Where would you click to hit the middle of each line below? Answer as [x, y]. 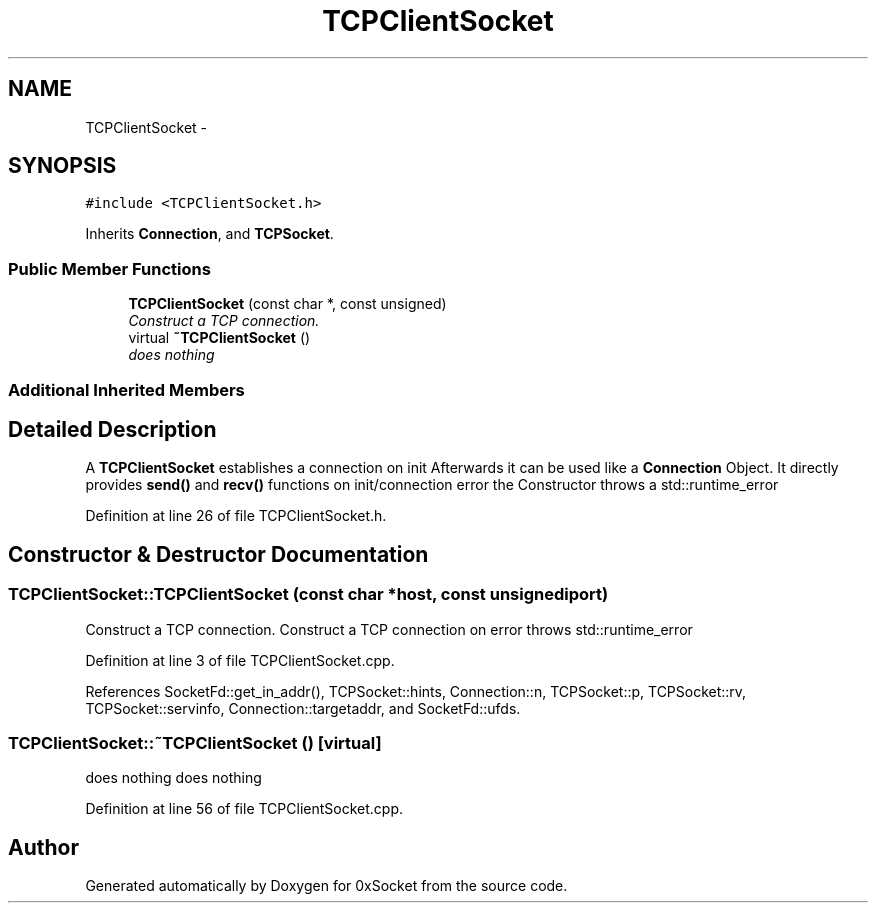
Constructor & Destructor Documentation [218, 554]
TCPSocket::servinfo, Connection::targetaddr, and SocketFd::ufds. [303, 708]
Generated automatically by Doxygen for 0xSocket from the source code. [326, 886]
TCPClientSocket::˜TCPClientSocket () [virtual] [195, 743]
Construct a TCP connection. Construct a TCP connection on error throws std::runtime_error [389, 629]
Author [43, 847]
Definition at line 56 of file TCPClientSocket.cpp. [244, 809]
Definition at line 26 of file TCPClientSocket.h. [236, 516]
